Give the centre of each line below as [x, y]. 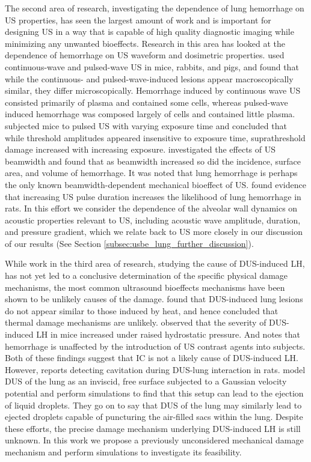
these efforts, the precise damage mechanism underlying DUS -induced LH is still [153, 428]
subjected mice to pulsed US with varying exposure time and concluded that [146, 125]
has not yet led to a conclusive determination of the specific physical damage [146, 275]
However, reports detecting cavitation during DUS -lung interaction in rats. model [155, 369]
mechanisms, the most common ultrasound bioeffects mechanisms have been [145, 287]
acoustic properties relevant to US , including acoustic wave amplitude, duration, [153, 220]
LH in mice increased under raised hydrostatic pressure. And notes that [168, 334]
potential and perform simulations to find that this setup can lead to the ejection [154, 393]
